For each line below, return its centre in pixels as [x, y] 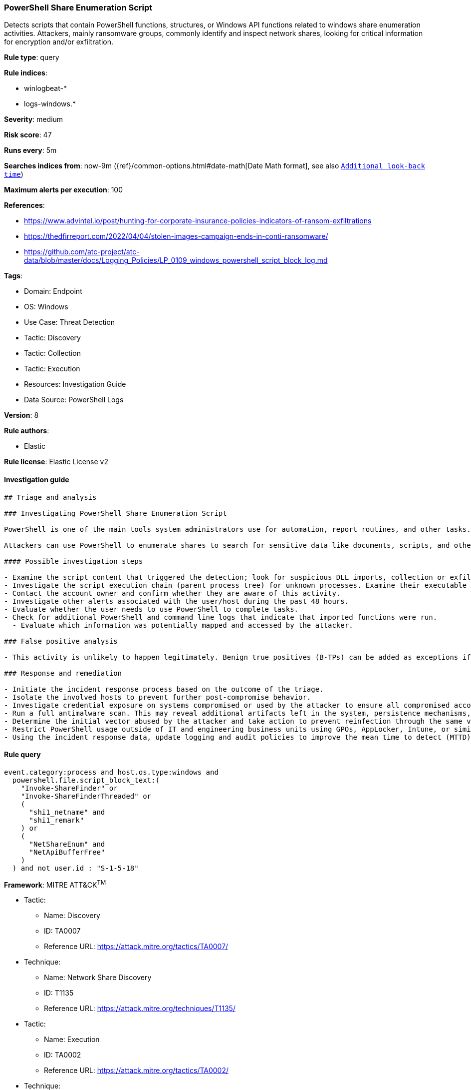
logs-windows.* [50, 104]
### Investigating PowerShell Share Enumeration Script [116, 513]
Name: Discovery [72, 916]
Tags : [13, 276]
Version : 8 [21, 415]
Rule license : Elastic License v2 [56, 462]
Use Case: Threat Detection [70, 322]
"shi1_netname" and [67, 812]
